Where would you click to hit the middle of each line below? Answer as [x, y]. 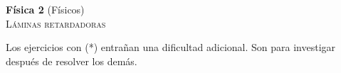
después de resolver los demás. [72, 61]
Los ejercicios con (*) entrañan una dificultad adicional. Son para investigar [171, 47]
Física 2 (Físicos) [45, 9]
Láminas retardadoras [56, 23]
